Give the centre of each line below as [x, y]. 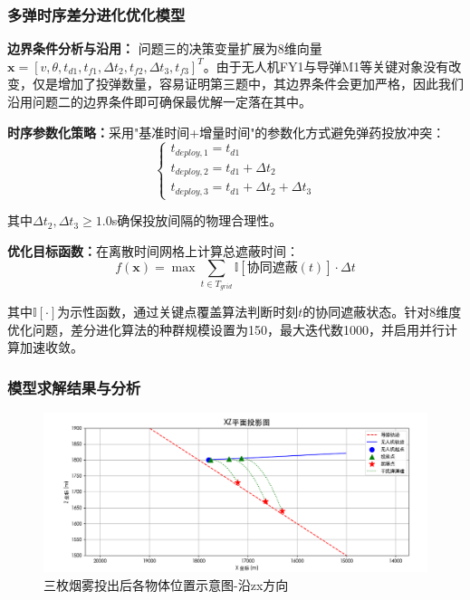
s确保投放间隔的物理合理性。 [197, 220]
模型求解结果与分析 [74, 387]
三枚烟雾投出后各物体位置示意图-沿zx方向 [166, 584]
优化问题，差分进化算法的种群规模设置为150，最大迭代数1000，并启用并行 [226, 329]
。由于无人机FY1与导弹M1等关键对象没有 [326, 66]
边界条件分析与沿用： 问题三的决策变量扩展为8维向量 [165, 48]
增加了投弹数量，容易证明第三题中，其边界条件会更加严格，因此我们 [260, 84]
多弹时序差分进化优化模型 [96, 14]
